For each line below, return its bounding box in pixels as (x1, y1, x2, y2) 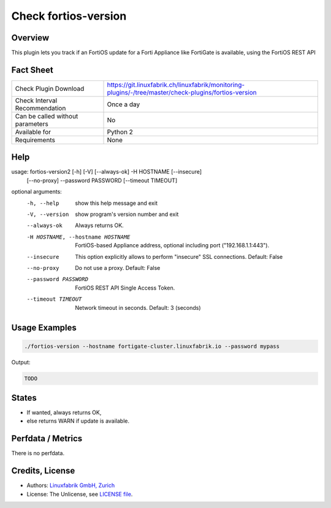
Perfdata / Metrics (11, 433, 83, 444)
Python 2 (107, 128, 133, 136)
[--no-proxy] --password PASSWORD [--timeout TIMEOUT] (26, 177, 178, 184)
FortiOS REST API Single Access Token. (75, 284, 175, 291)
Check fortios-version (11, 9, 127, 23)
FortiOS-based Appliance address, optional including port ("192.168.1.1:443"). (75, 242, 270, 249)
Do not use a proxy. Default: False (75, 264, 161, 271)
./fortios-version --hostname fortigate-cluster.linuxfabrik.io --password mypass (24, 342, 280, 350)
